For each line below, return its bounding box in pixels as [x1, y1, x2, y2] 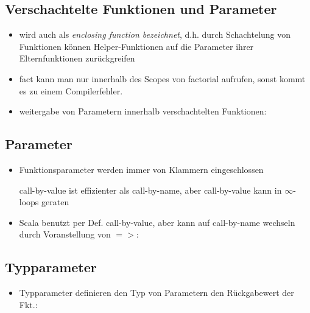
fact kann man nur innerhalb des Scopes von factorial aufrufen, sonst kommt [19, 72, 306, 85]
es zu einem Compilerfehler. [19, 84, 123, 97]
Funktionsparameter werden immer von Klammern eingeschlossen [19, 163, 264, 175]
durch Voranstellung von [19, 228, 111, 241]
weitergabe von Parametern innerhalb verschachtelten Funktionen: [19, 105, 267, 118]
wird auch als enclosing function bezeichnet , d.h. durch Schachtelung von [19, 28, 291, 41]
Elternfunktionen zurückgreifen [19, 52, 135, 65]
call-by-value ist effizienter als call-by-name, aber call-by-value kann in [19, 183, 282, 196]
